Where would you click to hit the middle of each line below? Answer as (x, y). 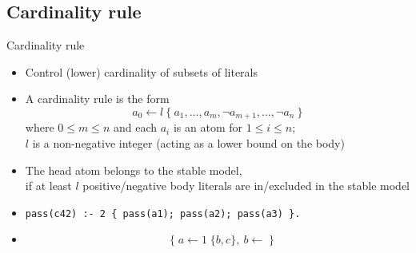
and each (135, 127)
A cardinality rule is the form (97, 99)
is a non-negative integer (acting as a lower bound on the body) (188, 143)
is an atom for (208, 127)
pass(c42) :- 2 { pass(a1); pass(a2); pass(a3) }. (163, 213)
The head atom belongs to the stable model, (134, 170)
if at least (48, 186)
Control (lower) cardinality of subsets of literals (141, 71)
